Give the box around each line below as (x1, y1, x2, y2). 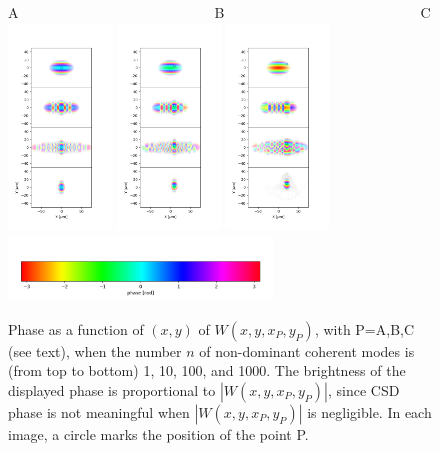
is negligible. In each (307, 401, 432, 422)
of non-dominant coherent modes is (199, 340, 415, 361)
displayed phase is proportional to (8, 379, 216, 400)
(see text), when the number (8, 340, 182, 361)
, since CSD (328, 379, 400, 400)
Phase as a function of (8, 318, 144, 339)
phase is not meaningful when (8, 401, 190, 422)
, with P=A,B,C (314, 318, 415, 339)
